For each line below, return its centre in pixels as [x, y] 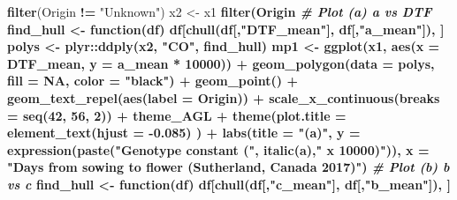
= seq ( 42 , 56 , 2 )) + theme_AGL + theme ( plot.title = [177, 115]
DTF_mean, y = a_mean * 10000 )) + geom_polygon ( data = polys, [221, 63]
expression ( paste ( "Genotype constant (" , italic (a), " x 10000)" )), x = [218, 149]
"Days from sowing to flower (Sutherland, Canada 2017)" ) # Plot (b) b [228, 167]
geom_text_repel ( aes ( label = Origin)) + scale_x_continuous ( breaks [224, 97]
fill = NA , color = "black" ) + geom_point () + [152, 81]
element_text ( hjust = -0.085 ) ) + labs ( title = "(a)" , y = [184, 133]
